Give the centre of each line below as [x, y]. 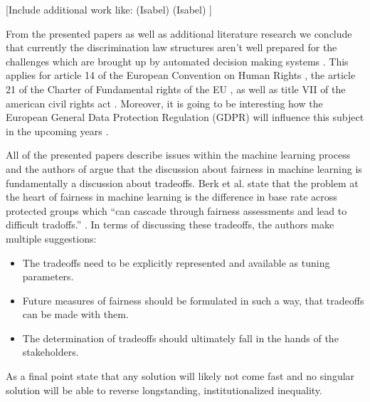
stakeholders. [51, 352]
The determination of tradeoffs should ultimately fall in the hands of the [180, 338]
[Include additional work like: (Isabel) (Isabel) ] [109, 9]
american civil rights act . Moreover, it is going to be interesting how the [164, 103]
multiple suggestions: [51, 238]
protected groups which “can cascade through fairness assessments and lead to [176, 210]
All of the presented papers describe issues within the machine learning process [178, 155]
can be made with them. [75, 314]
